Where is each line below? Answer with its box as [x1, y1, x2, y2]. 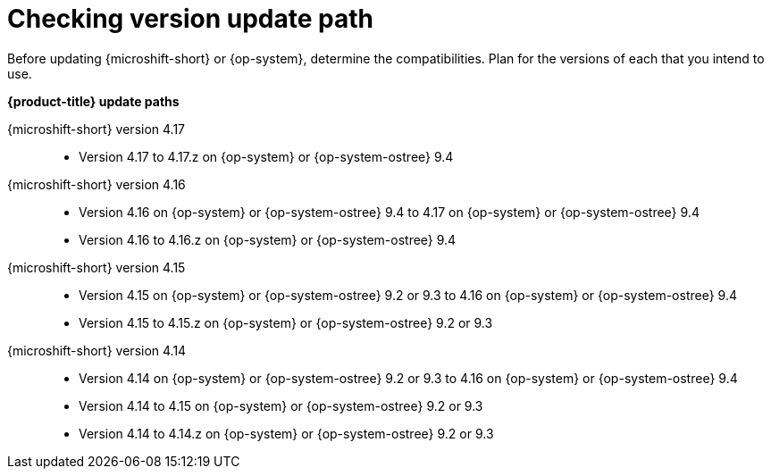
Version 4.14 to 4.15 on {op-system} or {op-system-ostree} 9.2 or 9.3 [79, 397, 483, 413]
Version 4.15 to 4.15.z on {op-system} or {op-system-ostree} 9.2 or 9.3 [79, 314, 493, 330]
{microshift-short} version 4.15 [7, 259, 186, 275]
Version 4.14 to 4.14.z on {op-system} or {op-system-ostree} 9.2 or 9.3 [79, 425, 494, 441]
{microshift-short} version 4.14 [7, 342, 187, 358]
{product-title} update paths [7, 93, 180, 109]
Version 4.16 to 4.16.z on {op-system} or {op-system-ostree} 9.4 [79, 231, 457, 247]
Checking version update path [7, 4, 373, 34]
